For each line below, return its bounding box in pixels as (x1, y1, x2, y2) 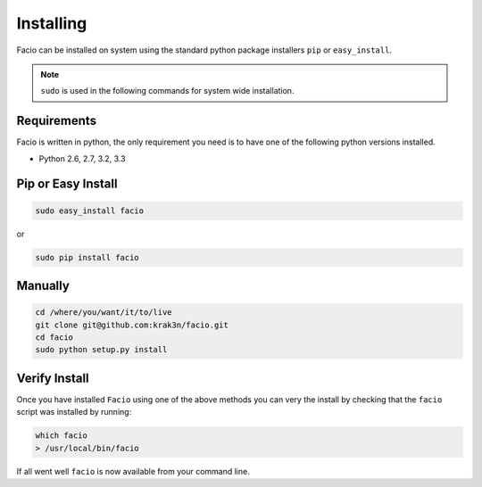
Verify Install (16, 370, 89, 385)
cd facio (35, 332, 74, 343)
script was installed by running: (16, 407, 132, 417)
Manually (16, 278, 71, 293)
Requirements (16, 113, 97, 128)
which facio (35, 431, 88, 441)
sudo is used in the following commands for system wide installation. (40, 86, 295, 96)
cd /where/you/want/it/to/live (35, 308, 173, 318)
